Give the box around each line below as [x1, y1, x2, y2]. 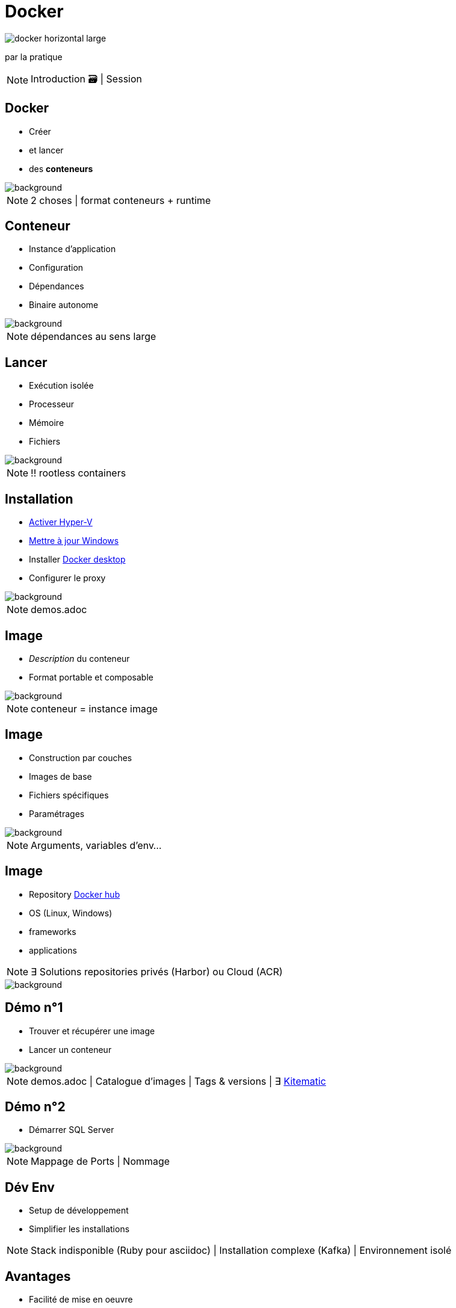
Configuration [29, 262, 84, 273]
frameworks [29, 926, 76, 937]
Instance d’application [29, 244, 116, 255]
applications [29, 945, 77, 955]
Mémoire [29, 418, 64, 428]
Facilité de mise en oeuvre [29, 1294, 133, 1305]
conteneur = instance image [31, 702, 158, 715]
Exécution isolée [29, 380, 94, 391]
